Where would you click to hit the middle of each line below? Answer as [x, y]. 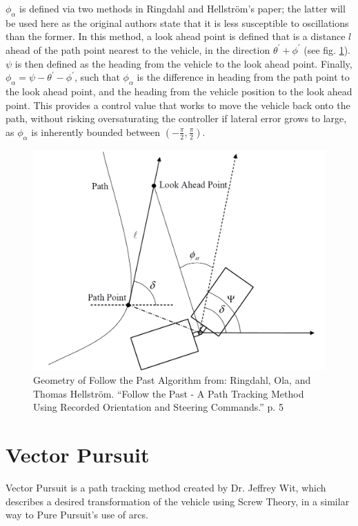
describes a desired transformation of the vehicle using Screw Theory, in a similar [178, 501]
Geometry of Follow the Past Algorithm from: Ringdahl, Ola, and [172, 380]
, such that [97, 77]
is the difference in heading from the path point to [243, 77]
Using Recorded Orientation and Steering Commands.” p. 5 [158, 407]
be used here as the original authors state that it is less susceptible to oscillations [177, 22]
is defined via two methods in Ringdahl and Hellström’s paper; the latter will [182, 8]
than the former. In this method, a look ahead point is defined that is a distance [176, 36]
